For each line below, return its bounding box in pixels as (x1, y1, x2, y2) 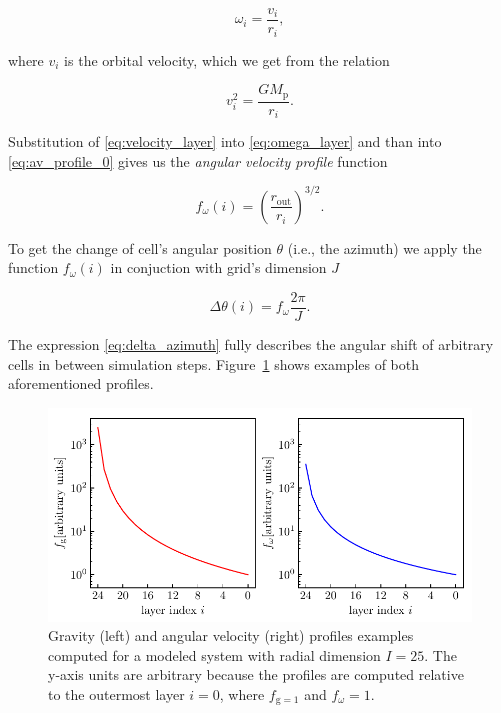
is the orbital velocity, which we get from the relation (64, 49, 390, 70)
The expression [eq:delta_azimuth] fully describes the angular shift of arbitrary (8, 333, 494, 354)
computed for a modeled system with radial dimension (48, 644, 381, 665)
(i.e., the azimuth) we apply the (287, 237, 482, 258)
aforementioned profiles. (8, 373, 154, 394)
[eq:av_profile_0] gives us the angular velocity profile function (8, 150, 388, 171)
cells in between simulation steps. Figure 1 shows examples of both (8, 353, 420, 374)
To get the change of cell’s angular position (8, 237, 272, 258)
